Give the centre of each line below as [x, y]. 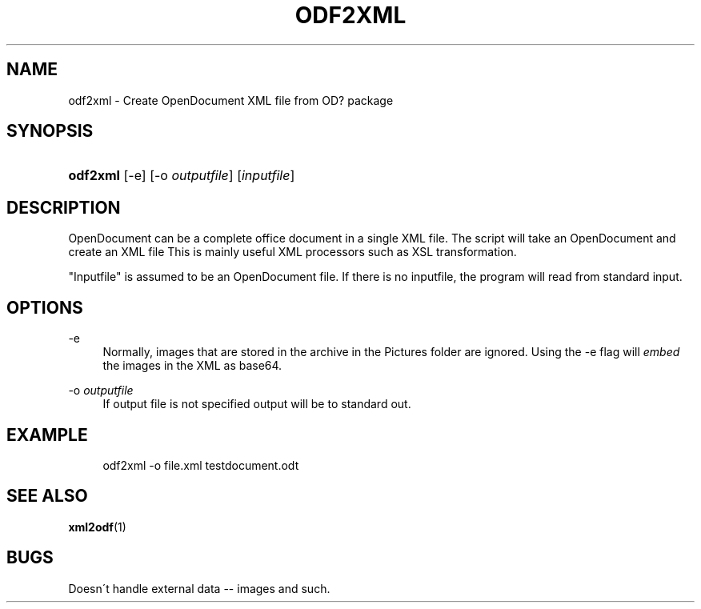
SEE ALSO [47, 496]
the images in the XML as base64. [192, 366]
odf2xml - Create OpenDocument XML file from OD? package [231, 100]
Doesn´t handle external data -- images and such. [199, 588]
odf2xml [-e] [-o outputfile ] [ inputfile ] [182, 176]
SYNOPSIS [50, 131]
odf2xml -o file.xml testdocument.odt [201, 465]
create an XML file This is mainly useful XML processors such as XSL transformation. [292, 252]
